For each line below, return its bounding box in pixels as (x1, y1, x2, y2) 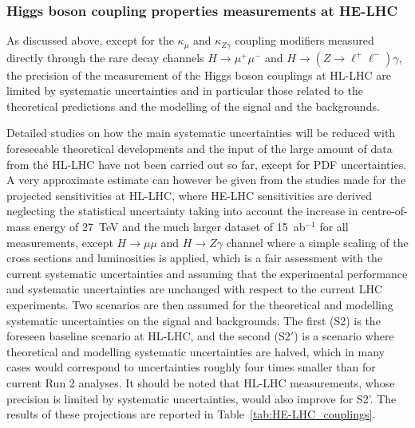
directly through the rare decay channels (6, 49, 204, 65)
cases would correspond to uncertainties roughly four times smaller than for (6, 359, 376, 375)
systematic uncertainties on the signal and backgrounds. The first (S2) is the (6, 312, 381, 328)
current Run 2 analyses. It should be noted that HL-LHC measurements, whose (6, 374, 395, 391)
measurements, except (6, 234, 113, 250)
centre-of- (362, 202, 408, 219)
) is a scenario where (294, 328, 394, 344)
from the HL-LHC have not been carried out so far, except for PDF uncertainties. (6, 155, 407, 172)
